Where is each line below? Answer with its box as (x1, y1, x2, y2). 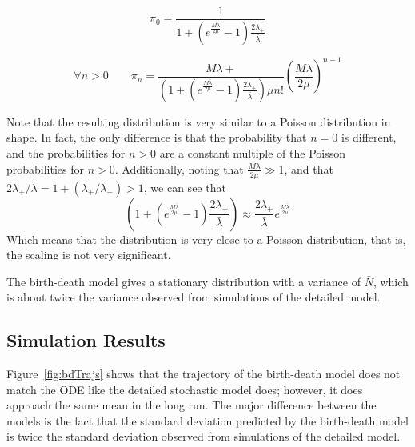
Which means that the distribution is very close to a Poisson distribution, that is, (6, 230, 406, 247)
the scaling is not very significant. (6, 246, 171, 263)
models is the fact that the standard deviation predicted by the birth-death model (6, 412, 409, 429)
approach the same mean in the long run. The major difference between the (6, 397, 377, 413)
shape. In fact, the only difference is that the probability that (6, 129, 307, 146)
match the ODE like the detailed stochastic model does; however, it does (6, 381, 363, 397)
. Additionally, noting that (114, 160, 244, 177)
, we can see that (143, 178, 226, 195)
